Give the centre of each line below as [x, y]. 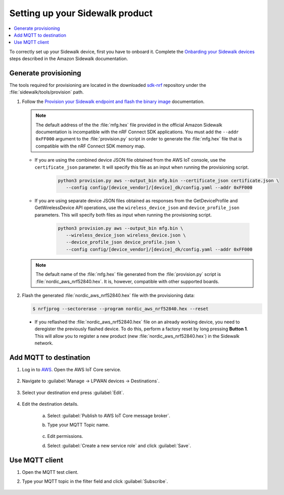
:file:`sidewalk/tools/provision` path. [46, 92]
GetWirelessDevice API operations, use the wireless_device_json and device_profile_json [137, 208]
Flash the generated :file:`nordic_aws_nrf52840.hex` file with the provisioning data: [108, 295]
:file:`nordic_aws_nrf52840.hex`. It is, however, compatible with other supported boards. [127, 281]
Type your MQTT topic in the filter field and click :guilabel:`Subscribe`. [95, 481]
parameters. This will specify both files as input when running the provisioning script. [123, 215]
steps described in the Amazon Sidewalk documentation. [69, 59]
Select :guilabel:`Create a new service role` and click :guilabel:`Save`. [119, 445]
